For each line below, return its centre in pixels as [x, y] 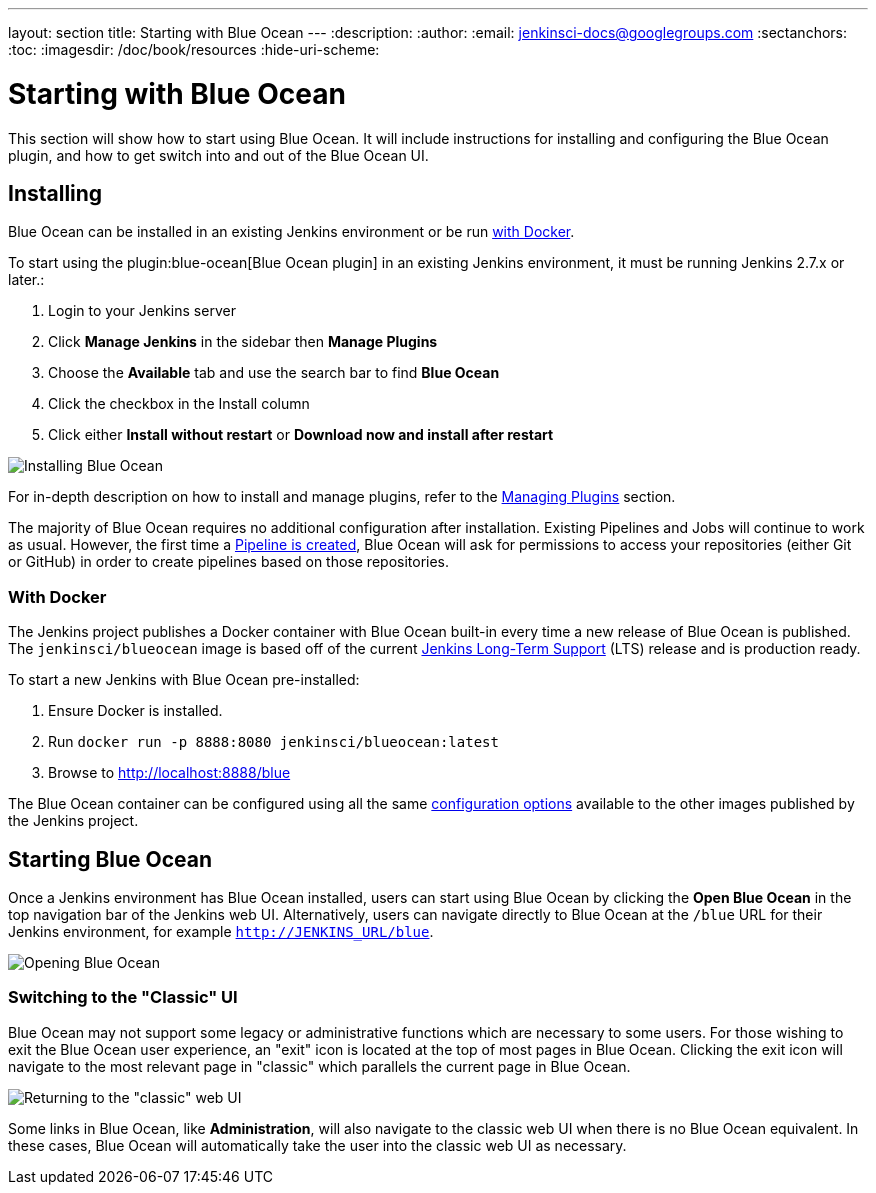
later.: [26, 280]
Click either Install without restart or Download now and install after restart [301, 435]
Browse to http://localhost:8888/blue [169, 773]
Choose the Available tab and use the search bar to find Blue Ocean [274, 373]
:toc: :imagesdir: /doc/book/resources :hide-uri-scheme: [194, 49]
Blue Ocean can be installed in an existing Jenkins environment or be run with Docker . [291, 232]
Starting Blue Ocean [110, 859]
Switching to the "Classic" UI [123, 997]
